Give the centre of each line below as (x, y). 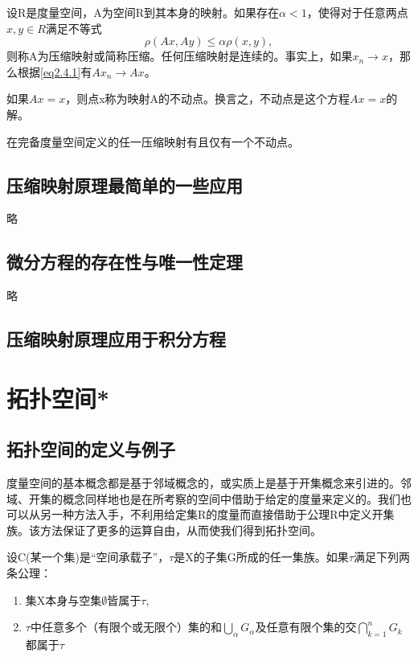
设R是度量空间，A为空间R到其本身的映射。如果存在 (143, 12)
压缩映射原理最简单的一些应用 (125, 185)
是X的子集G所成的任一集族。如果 (261, 557)
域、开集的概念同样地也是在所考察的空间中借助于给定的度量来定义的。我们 (203, 498)
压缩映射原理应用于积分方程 (116, 339)
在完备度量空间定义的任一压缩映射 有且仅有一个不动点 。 (153, 141)
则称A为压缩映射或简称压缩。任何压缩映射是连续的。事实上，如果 (180, 56)
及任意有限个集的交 (306, 627)
